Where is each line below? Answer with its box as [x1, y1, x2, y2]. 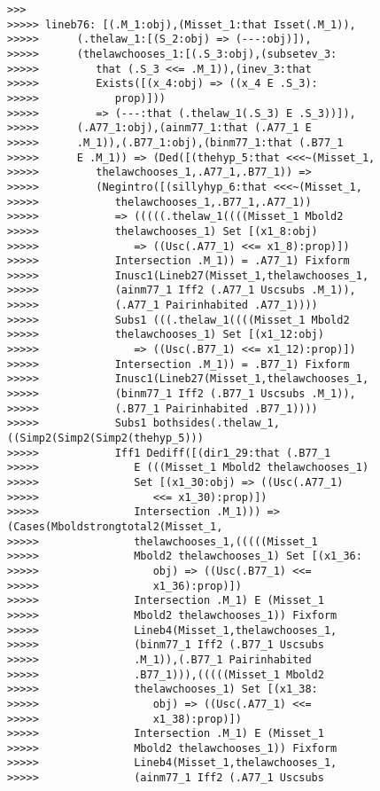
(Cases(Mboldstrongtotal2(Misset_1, [7, 520, 223, 533]
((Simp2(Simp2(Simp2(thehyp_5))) [7, 432, 204, 445]
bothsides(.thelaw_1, [152, 417, 280, 430]
